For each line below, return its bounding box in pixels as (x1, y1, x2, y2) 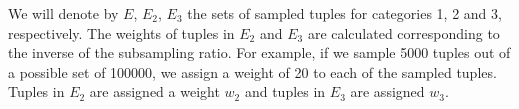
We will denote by (8, 3, 119, 23)
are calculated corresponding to (307, 22, 500, 43)
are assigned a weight (89, 81, 220, 102)
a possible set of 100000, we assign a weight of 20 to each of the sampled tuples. (8, 61, 497, 82)
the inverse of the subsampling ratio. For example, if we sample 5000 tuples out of (8, 42, 511, 63)
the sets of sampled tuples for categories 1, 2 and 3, (187, 3, 502, 23)
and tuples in (244, 81, 326, 102)
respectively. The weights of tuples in (8, 22, 235, 43)
